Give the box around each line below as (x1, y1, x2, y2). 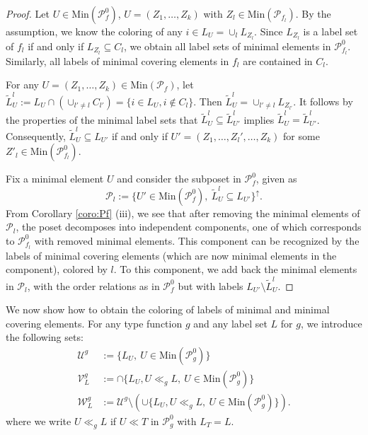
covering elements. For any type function (6, 315, 183, 330)
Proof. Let (6, 6, 50, 21)
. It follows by (293, 93, 353, 108)
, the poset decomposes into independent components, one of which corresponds (16, 219, 362, 234)
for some (283, 128, 320, 143)
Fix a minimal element (6, 171, 104, 186)
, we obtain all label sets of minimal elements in (123, 38, 331, 53)
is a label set (303, 24, 358, 38)
